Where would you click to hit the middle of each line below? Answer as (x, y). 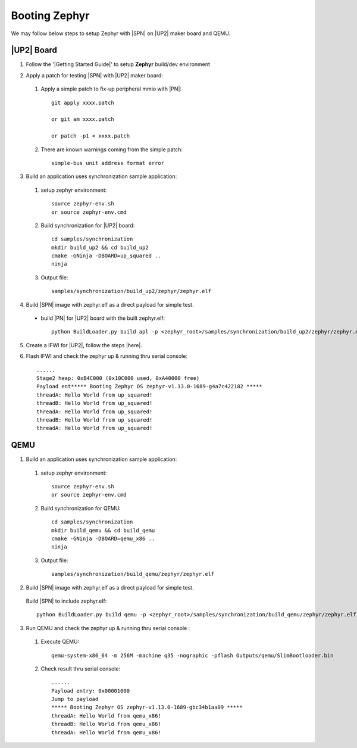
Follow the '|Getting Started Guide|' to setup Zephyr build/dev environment (118, 64)
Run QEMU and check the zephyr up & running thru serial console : (108, 628)
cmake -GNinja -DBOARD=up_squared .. (107, 256)
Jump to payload (75, 699)
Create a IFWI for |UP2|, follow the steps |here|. (84, 345)
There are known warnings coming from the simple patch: (112, 149)
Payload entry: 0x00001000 (91, 691)
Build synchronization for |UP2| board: (88, 225)
